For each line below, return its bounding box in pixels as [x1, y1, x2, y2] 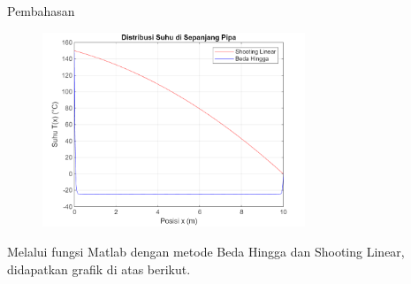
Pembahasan [7, 2, 75, 19]
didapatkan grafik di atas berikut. [7, 259, 191, 278]
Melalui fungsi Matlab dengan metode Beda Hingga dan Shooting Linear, [7, 242, 405, 261]
